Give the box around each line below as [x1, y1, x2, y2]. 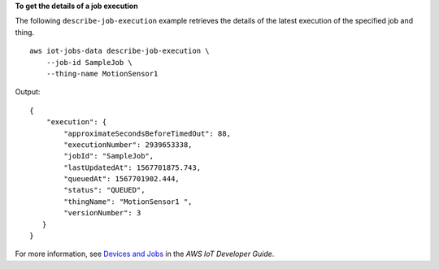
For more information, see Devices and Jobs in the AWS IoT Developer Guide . [15, 249, 275, 259]
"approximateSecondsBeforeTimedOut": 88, [63, 128, 232, 138]
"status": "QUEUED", [63, 185, 146, 195]
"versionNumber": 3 [63, 208, 141, 218]
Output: [15, 87, 41, 97]
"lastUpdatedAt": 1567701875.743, [63, 163, 202, 172]
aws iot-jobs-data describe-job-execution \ [29, 46, 211, 56]
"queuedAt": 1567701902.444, [63, 175, 180, 184]
